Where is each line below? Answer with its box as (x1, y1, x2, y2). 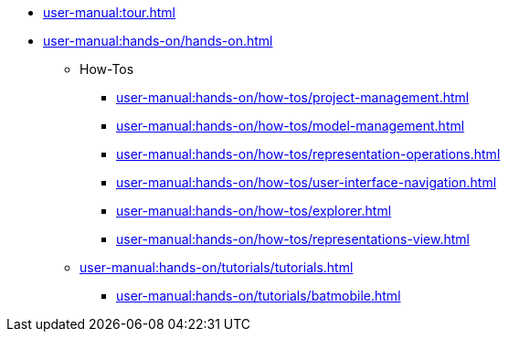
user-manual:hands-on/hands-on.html (43, 33, 273, 48)
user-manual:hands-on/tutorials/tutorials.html (79, 260, 354, 275)
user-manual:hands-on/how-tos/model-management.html (116, 118, 465, 133)
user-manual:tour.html (43, 5, 176, 20)
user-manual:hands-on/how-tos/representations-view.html (116, 231, 470, 247)
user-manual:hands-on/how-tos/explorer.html (116, 203, 392, 218)
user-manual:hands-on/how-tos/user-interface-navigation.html (116, 175, 497, 190)
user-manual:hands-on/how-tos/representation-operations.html (116, 146, 501, 162)
